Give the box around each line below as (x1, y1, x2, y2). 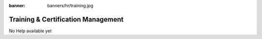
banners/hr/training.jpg (47, 3, 94, 8)
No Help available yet (9, 28, 52, 34)
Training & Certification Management (9, 15, 124, 24)
